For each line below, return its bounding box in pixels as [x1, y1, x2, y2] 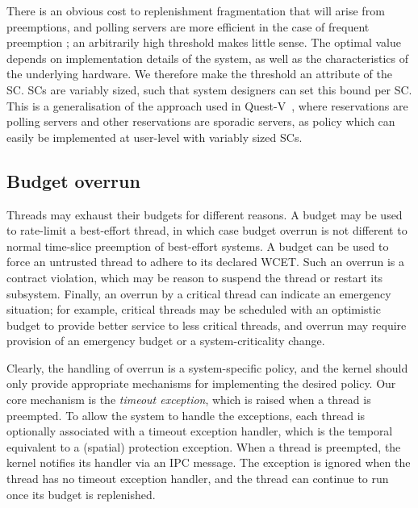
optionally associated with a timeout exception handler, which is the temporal [6, 423, 393, 439]
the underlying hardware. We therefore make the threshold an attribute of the [6, 65, 392, 82]
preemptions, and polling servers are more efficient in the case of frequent [6, 18, 370, 35]
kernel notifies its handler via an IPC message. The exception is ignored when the [6, 454, 411, 471]
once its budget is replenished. [6, 485, 156, 502]
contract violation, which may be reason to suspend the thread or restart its [6, 269, 383, 285]
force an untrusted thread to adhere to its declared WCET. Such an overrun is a [6, 253, 405, 270]
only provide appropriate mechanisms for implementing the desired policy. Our [6, 375, 396, 392]
